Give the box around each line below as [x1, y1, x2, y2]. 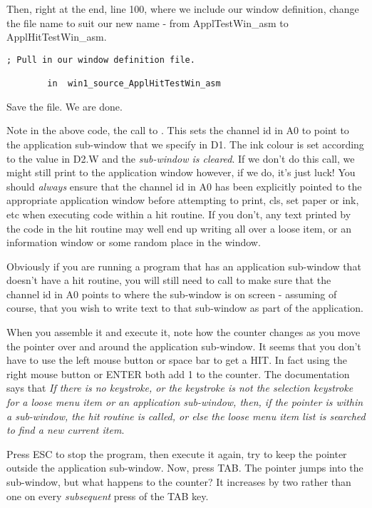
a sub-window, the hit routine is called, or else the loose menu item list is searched [6, 408, 366, 423]
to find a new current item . [6, 422, 125, 437]
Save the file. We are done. [6, 98, 123, 113]
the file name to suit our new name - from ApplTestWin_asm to [6, 15, 289, 30]
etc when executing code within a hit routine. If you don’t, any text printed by [6, 206, 351, 221]
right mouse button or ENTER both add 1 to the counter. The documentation [6, 366, 350, 381]
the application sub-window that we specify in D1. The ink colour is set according [6, 136, 364, 151]
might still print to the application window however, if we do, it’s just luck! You [6, 165, 356, 180]
